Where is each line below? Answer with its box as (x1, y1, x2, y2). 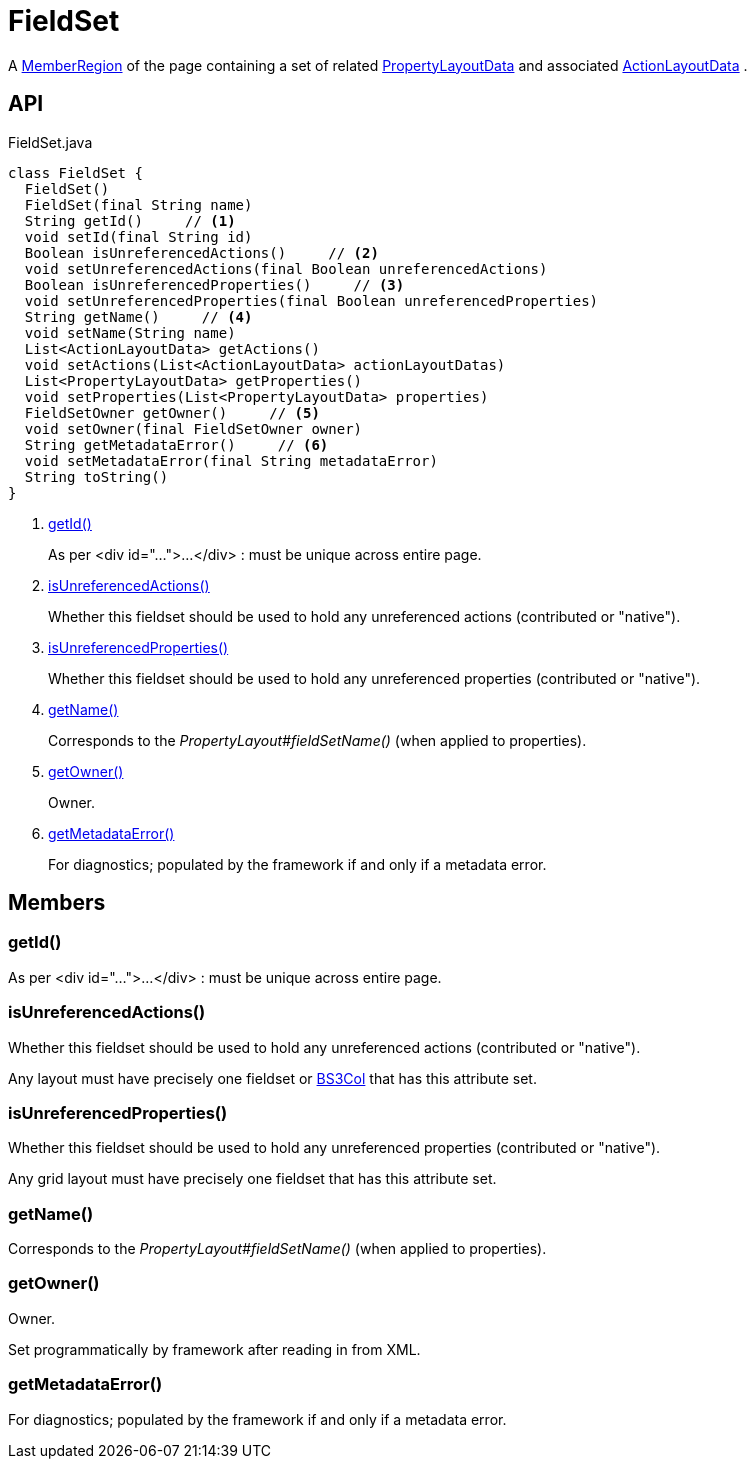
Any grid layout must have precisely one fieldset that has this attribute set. (8, 1170, 497, 1188)
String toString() (24, 468, 169, 485)
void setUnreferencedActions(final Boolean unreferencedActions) (24, 260, 548, 277)
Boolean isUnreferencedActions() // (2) (24, 244, 379, 261)
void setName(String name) (24, 324, 236, 341)
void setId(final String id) (24, 228, 253, 245)
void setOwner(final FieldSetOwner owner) (24, 420, 363, 437)
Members (8, 890, 106, 916)
